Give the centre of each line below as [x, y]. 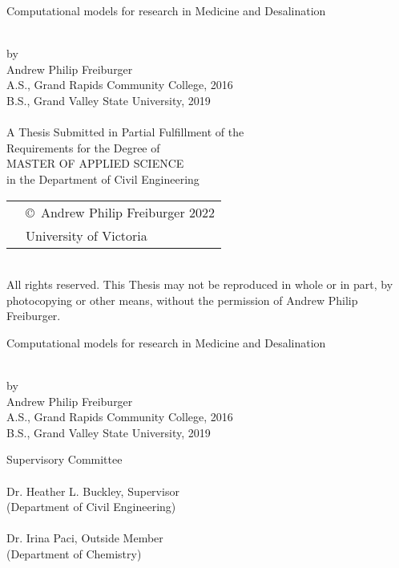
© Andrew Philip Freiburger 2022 [121, 212]
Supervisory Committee [64, 459]
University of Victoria [87, 235]
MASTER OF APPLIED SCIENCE [95, 163]
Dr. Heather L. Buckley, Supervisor [93, 491]
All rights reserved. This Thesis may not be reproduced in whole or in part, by [200, 284]
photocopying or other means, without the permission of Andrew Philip [182, 300]
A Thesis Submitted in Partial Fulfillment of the [125, 132]
